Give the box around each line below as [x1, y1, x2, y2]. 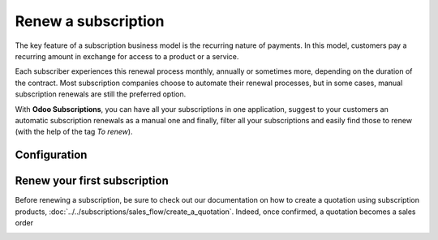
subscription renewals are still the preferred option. [15, 89, 187, 99]
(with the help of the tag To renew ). [15, 126, 133, 137]
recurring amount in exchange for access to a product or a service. [15, 51, 239, 61]
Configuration [15, 148, 88, 162]
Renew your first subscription [15, 174, 170, 188]
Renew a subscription [15, 12, 165, 30]
